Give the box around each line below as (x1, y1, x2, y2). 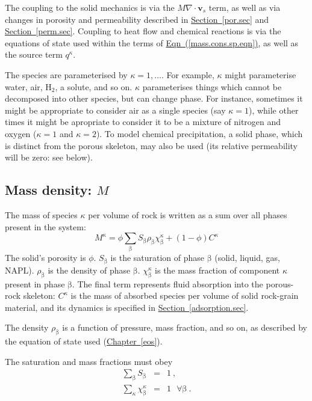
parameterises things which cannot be (142, 80, 282, 93)
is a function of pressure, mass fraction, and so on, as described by (62, 321, 308, 334)
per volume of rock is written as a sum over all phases (88, 208, 287, 221)
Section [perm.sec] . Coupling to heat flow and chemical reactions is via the (5, 25, 281, 37)
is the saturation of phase (110, 251, 205, 264)
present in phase (5, 277, 65, 290)
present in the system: (5, 220, 86, 233)
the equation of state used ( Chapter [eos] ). (5, 335, 163, 347)
